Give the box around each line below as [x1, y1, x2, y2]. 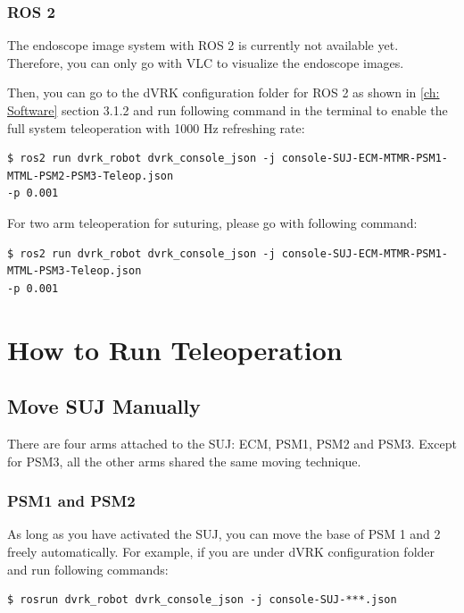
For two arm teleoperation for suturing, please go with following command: [7, 213, 418, 231]
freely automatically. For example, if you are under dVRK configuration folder [7, 542, 435, 560]
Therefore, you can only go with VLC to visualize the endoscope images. [7, 53, 404, 71]
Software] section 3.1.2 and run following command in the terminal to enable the [7, 101, 448, 119]
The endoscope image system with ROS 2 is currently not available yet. [7, 36, 399, 55]
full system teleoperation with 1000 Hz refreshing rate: [7, 118, 305, 137]
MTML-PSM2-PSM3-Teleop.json [7, 169, 174, 182]
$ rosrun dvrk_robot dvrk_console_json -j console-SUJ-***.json [7, 593, 397, 607]
